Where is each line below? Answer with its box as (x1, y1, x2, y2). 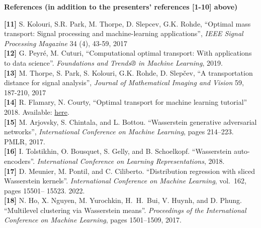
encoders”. (4, 155, 35, 166)
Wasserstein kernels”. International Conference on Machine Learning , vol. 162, (4, 175, 246, 186)
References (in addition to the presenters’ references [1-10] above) (4, 2, 238, 12)
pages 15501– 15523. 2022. (4, 185, 85, 195)
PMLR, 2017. (4, 136, 45, 146)
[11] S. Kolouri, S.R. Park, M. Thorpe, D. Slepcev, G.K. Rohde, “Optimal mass (4, 18, 251, 29)
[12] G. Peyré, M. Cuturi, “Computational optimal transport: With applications (4, 48, 252, 58)
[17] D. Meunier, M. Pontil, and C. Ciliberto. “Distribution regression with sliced (4, 165, 255, 176)
